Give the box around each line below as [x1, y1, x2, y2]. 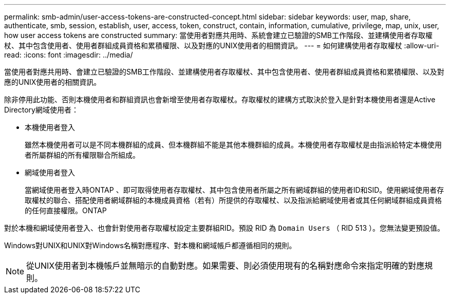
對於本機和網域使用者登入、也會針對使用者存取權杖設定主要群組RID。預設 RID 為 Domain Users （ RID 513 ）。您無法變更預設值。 [4, 223, 444, 232]
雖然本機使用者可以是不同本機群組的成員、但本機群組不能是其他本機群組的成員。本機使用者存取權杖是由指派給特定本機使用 [25, 140, 442, 149]
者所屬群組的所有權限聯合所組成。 [25, 151, 140, 159]
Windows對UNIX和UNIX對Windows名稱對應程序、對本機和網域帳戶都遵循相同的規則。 [4, 241, 296, 250]
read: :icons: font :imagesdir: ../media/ [4, 50, 133, 59]
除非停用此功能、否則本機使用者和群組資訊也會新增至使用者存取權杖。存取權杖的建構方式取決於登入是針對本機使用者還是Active [4, 95, 436, 104]
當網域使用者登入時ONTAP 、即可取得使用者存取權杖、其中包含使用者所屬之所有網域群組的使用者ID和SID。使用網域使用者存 [25, 185, 444, 194]
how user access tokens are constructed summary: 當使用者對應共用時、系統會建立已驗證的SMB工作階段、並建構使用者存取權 [4, 31, 433, 40]
